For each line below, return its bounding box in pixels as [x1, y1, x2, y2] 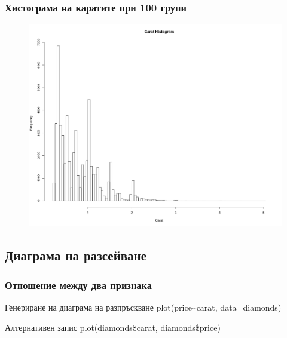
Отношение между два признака [5, 277, 152, 292]
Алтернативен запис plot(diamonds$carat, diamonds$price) [5, 321, 221, 333]
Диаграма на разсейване [5, 246, 146, 265]
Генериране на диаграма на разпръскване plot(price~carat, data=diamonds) [5, 300, 282, 313]
